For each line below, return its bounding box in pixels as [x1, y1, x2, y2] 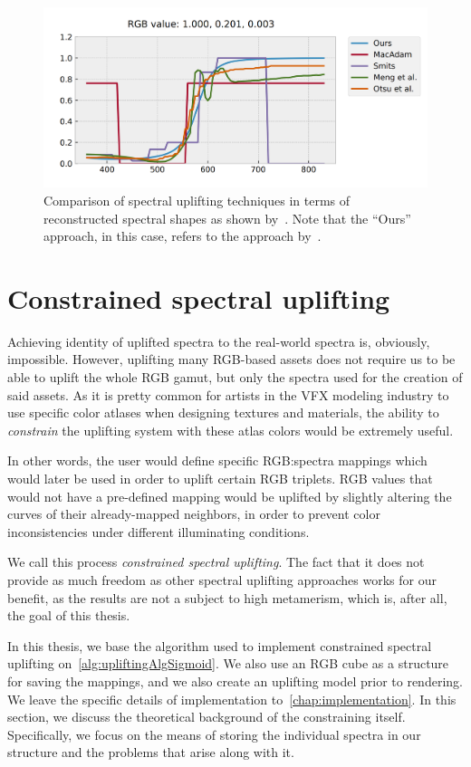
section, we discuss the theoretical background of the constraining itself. [7, 707, 406, 726]
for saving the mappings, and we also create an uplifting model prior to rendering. [7, 671, 463, 690]
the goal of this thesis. [7, 606, 130, 625]
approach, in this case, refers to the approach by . [43, 226, 322, 245]
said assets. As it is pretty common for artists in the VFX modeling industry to [7, 385, 449, 404]
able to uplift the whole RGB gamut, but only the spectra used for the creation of [7, 368, 463, 387]
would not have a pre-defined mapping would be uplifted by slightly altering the [7, 486, 452, 505]
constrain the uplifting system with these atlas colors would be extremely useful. [7, 420, 454, 439]
